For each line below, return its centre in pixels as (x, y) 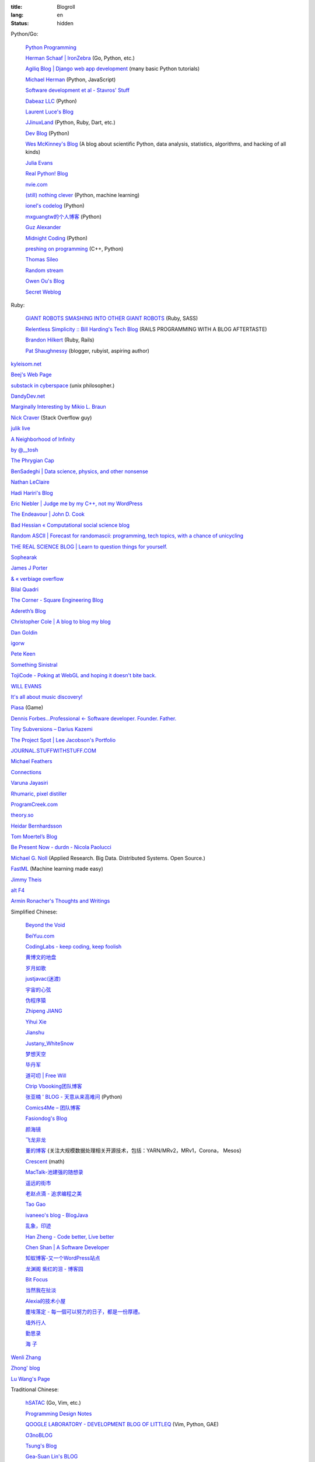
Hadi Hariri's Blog (32, 493)
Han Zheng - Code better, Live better (70, 1236)
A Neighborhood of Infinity (43, 439)
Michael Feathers (32, 761)
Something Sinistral (34, 664)
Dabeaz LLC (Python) (51, 101)
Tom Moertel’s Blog (34, 837)
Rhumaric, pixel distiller (39, 794)
